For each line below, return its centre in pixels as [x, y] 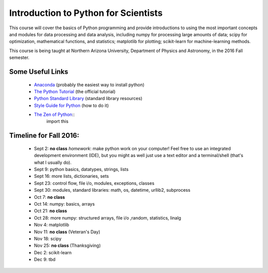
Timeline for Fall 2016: [44, 136]
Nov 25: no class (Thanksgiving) [67, 246]
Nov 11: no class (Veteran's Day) [67, 232]
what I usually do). [53, 162]
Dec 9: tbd [45, 260]
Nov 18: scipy [48, 238]
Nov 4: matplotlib [52, 225]
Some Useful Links [39, 72]
